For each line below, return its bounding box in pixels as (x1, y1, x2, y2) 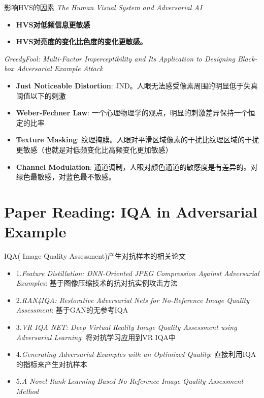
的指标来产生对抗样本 (16, 358, 87, 369)
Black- (237, 53, 257, 64)
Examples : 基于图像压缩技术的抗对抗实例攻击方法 (16, 278, 178, 288)
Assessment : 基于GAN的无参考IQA (16, 304, 128, 315)
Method (16, 385, 39, 396)
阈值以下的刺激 (16, 90, 66, 101)
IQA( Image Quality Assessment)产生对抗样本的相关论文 (4, 251, 186, 261)
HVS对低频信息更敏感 (16, 19, 90, 29)
